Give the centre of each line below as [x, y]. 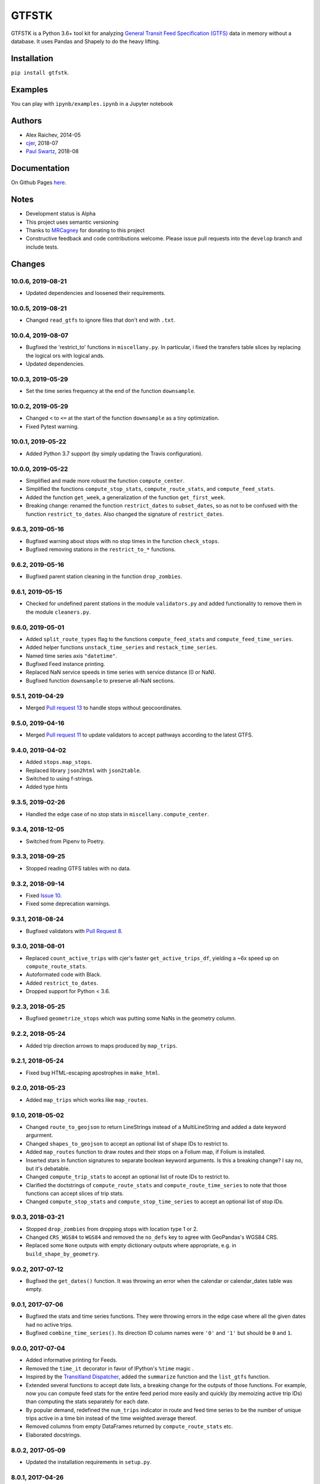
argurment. [39, 1135]
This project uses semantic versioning [72, 222]
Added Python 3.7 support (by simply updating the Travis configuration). [114, 454]
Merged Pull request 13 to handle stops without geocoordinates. [104, 708]
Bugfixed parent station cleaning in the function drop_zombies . [104, 576]
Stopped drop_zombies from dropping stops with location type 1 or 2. [112, 1229]
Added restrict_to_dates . [62, 983]
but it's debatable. [48, 1168]
